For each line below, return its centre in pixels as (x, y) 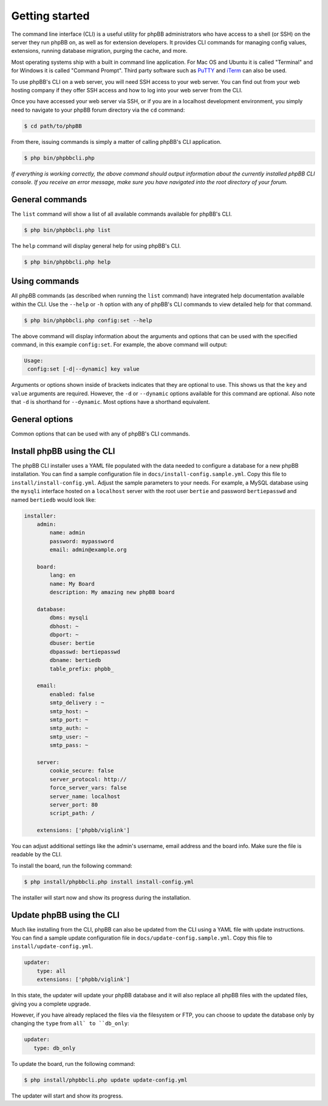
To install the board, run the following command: (72, 865)
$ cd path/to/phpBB (53, 126)
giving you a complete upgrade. (51, 1004)
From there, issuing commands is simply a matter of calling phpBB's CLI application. (116, 142)
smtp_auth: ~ (69, 728)
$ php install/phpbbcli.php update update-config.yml (106, 1080)
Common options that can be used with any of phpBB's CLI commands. (101, 434)
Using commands (45, 282)
